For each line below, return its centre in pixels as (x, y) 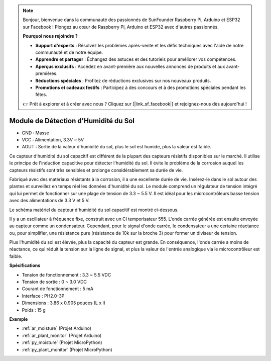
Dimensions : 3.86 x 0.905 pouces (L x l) (63, 303)
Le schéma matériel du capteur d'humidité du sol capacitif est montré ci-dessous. (94, 210)
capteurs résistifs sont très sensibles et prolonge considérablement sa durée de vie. (96, 170)
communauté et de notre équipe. (69, 52)
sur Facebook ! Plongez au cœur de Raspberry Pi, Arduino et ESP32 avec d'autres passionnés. (121, 27)
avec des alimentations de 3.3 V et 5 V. (49, 201)
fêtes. (41, 95)
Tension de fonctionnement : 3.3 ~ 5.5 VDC (66, 275)
